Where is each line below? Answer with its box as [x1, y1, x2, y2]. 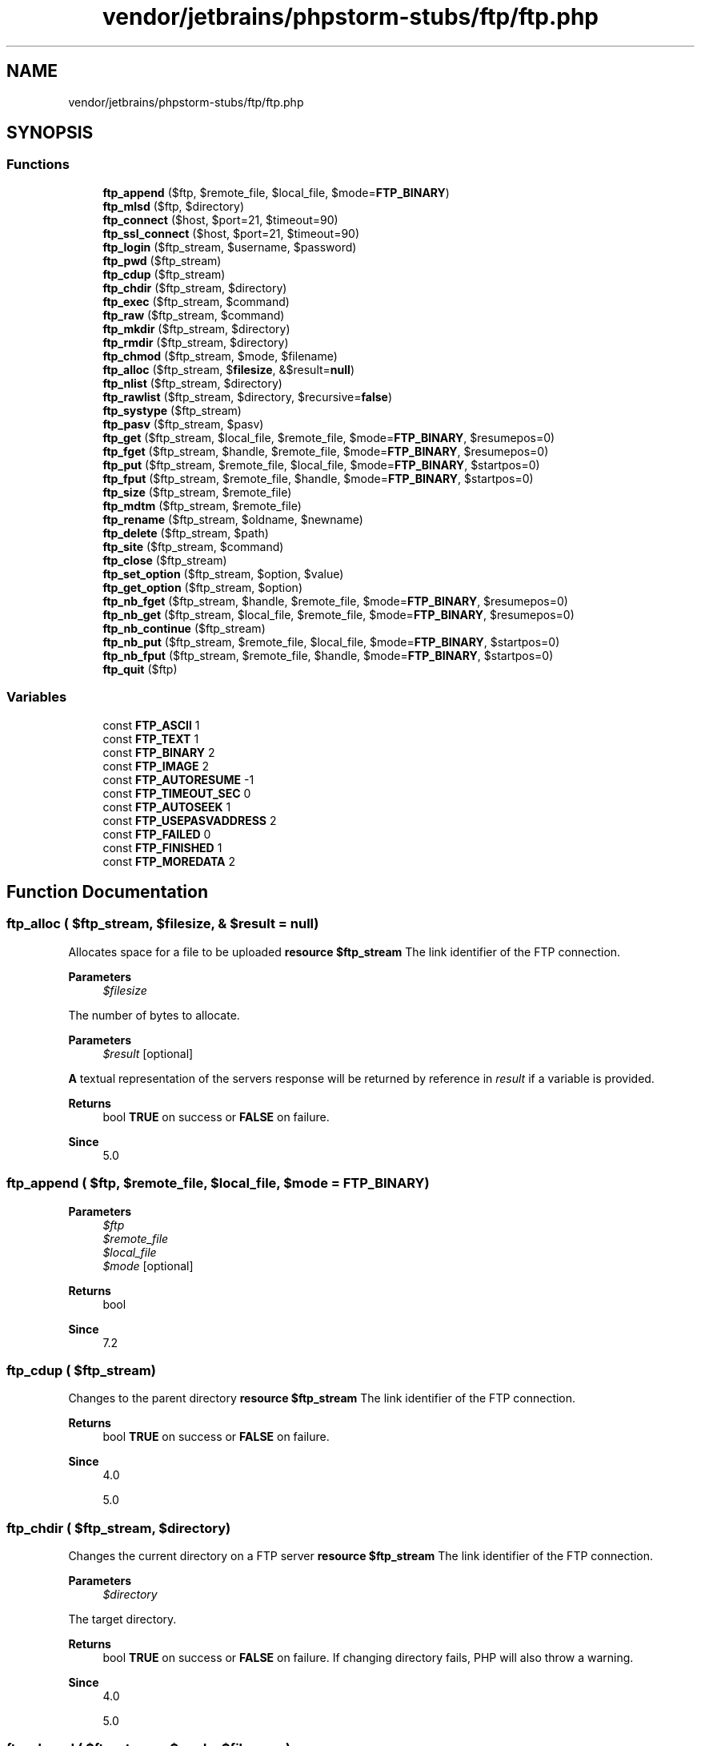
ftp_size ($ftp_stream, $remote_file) [102, 485, 292, 499]
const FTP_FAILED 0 [102, 827, 211, 841]
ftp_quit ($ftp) [102, 662, 178, 676]
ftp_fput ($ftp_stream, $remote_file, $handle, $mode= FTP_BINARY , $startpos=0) [102, 471, 534, 485]
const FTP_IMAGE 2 [102, 758, 210, 773]
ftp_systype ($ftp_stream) [102, 403, 242, 417]
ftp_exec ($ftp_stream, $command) [102, 294, 290, 308]
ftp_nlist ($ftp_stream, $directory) [102, 376, 282, 390]
